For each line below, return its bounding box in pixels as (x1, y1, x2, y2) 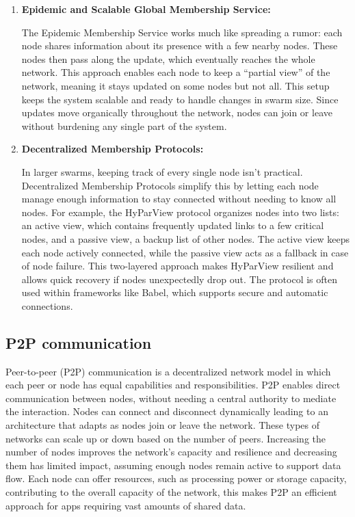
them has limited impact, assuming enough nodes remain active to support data (5, 458, 341, 472)
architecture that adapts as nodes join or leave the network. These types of (5, 418, 320, 432)
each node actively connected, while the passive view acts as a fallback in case (21, 245, 349, 259)
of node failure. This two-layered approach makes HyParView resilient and (21, 258, 334, 273)
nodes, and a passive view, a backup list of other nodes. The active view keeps (21, 231, 350, 246)
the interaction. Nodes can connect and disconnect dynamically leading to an (5, 404, 328, 419)
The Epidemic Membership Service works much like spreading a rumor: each (21, 25, 343, 39)
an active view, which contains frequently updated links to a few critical (21, 218, 324, 233)
